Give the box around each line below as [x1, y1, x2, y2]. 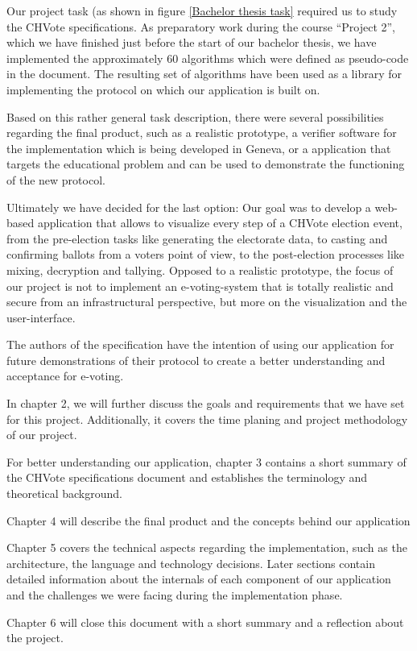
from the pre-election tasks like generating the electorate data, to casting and [6, 230, 388, 247]
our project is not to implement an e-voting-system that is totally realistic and [6, 277, 394, 294]
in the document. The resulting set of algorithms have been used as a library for [6, 65, 402, 82]
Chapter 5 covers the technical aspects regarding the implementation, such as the [6, 539, 407, 556]
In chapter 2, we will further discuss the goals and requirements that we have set [6, 395, 405, 412]
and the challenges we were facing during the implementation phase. [6, 587, 343, 603]
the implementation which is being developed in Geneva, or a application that [6, 139, 391, 156]
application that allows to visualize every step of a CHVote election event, [37, 214, 403, 231]
